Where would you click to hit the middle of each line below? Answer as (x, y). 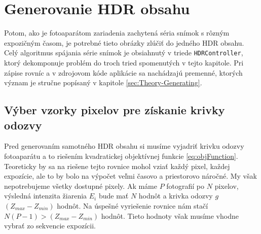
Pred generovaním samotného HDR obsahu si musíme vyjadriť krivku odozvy (124, 146)
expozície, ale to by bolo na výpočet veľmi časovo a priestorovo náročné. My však (130, 176)
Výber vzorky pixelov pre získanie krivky (115, 110)
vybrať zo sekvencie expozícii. (50, 226)
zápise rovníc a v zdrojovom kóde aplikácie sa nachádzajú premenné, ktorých (123, 72)
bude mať (114, 196)
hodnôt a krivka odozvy (176, 196)
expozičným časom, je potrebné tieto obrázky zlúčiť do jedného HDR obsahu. (124, 42)
